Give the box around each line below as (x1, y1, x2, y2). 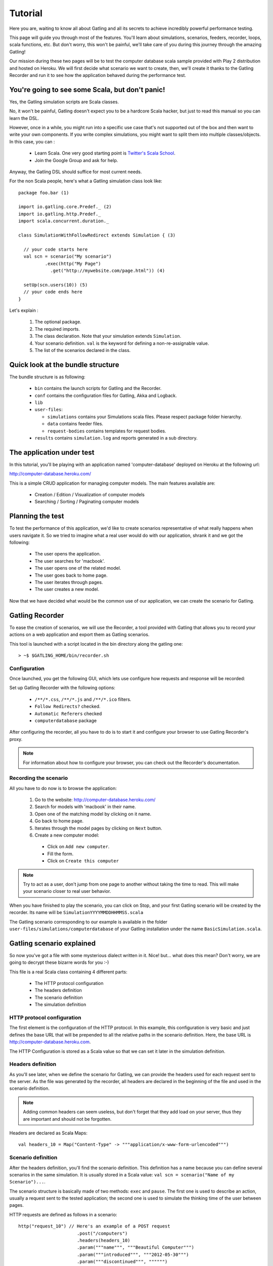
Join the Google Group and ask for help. (34, 157, 118, 163)
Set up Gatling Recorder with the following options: (9, 685, 116, 691)
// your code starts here (23, 246, 88, 252)
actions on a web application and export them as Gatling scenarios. (9, 631, 150, 638)
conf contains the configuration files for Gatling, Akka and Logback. (34, 392, 177, 399)
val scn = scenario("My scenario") (23, 254, 112, 259)
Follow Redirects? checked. (34, 703, 101, 709)
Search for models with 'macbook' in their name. (34, 804, 136, 810)
